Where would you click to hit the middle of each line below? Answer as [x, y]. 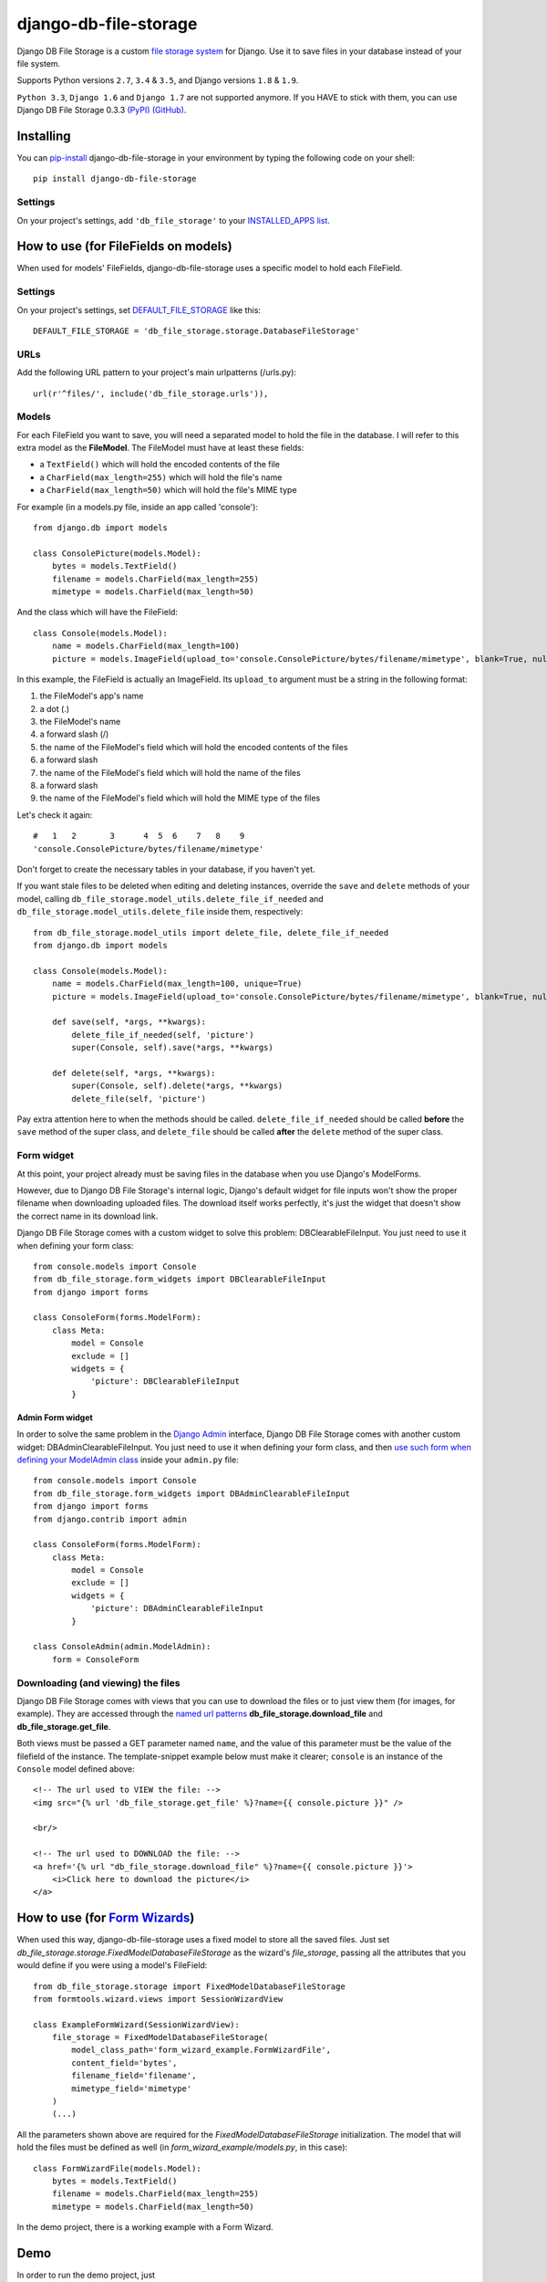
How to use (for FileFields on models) [124, 246]
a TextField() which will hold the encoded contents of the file [160, 465]
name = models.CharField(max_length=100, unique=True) [177, 984]
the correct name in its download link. [88, 1216]
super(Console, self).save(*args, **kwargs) [172, 1048]
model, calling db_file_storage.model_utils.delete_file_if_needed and [170, 898]
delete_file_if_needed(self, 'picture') [163, 1035]
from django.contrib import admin [110, 1519]
